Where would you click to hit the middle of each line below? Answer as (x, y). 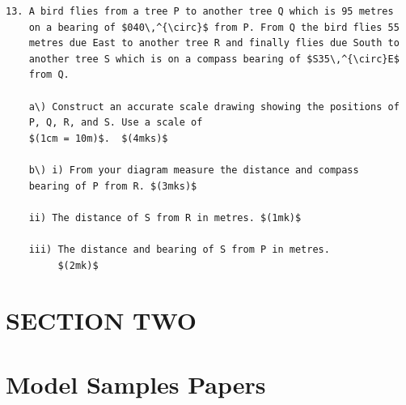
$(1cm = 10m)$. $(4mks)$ (98, 138)
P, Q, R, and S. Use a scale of (116, 123)
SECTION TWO (101, 320)
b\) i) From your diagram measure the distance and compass (194, 170)
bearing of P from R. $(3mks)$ (113, 186)
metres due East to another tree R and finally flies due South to (214, 43)
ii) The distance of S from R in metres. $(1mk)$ (165, 217)
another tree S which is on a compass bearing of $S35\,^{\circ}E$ (214, 59)
